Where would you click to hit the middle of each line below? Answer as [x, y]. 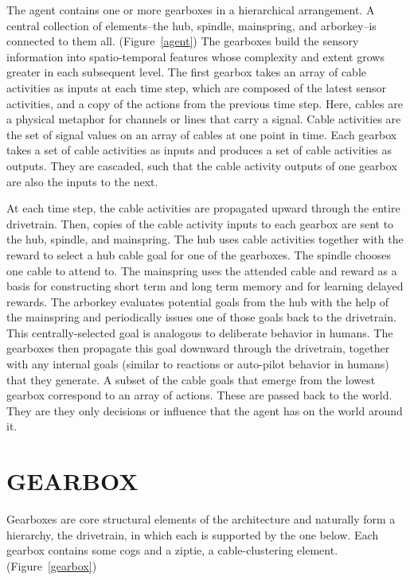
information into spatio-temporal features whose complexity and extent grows [195, 56]
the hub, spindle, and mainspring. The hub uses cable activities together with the [205, 239]
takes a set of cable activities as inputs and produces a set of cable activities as [199, 150]
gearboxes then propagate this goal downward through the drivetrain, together [198, 348]
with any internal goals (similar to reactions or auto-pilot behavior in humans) [198, 364]
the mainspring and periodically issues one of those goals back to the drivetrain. [201, 317]
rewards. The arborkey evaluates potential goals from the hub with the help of [197, 301]
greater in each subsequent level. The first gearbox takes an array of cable [187, 72]
